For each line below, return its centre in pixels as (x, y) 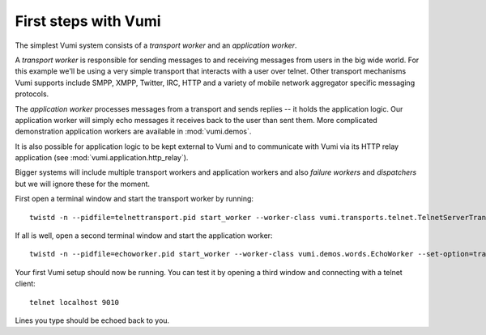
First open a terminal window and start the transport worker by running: (134, 199)
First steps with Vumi (88, 21)
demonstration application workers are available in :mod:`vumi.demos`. (133, 131)
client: (25, 284)
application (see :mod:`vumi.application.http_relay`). (102, 158)
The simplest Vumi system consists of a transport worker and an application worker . (156, 45)
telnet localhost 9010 (75, 302)
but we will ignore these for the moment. (82, 184)
